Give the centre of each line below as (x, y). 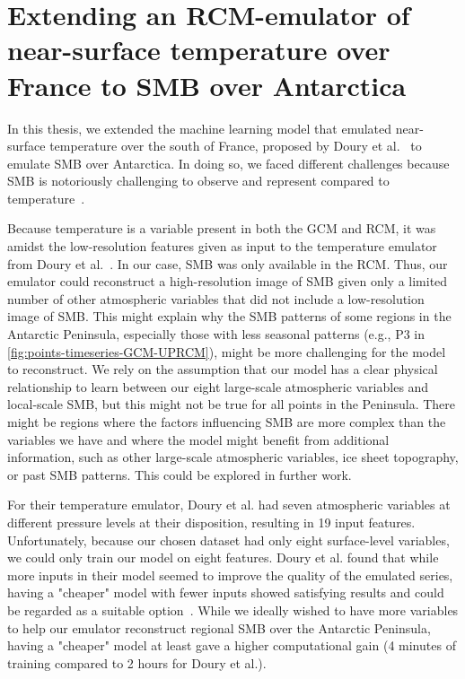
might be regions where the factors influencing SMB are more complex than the (227, 422)
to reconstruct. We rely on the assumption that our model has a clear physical (223, 369)
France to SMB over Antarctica (207, 85)
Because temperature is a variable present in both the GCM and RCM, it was (222, 228)
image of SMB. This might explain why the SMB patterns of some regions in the (229, 316)
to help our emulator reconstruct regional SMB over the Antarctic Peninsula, (219, 627)
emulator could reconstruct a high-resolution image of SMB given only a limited (228, 281)
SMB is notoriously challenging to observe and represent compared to (198, 181)
